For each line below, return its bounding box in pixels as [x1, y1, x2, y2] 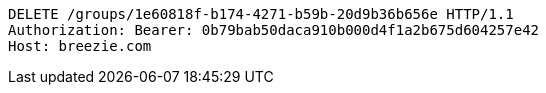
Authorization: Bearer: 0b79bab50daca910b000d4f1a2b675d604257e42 [8, 22, 540, 38]
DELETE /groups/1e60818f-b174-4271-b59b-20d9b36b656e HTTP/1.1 [8, 6, 514, 22]
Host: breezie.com [8, 38, 152, 54]
